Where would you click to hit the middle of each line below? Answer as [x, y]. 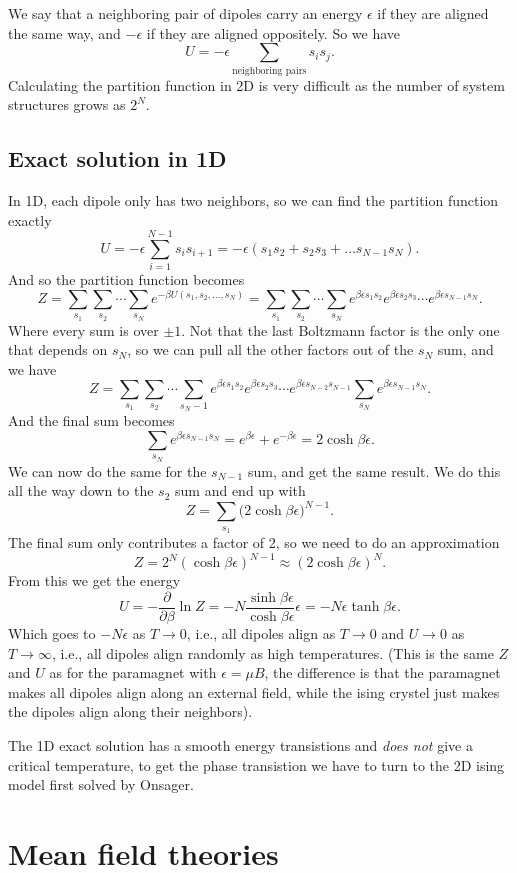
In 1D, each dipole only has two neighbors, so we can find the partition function [253, 199]
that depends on [58, 349]
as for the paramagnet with [133, 672]
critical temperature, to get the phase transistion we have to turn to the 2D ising [256, 764]
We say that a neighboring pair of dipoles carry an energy [185, 13]
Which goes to [52, 632]
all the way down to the [81, 490]
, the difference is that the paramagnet [382, 672]
